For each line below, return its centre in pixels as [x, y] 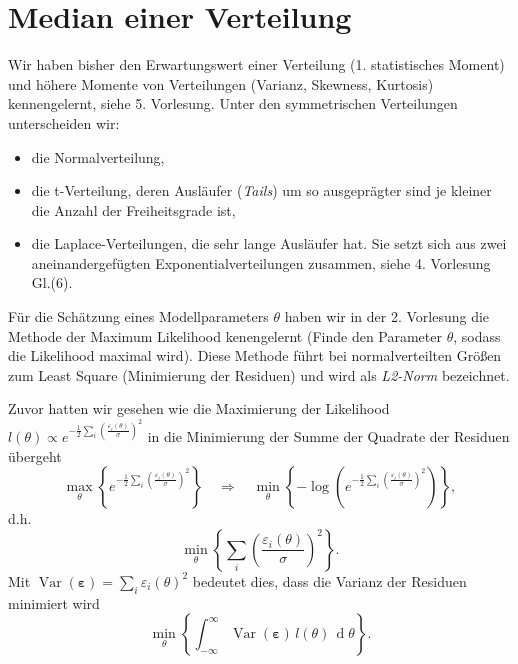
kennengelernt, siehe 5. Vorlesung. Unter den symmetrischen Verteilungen [233, 103]
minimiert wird [54, 602]
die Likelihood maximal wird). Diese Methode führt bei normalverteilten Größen [255, 355]
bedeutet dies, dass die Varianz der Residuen [329, 580]
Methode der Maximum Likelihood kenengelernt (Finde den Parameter [225, 335]
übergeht [35, 455]
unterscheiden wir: [64, 122]
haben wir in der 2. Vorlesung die [387, 316]
